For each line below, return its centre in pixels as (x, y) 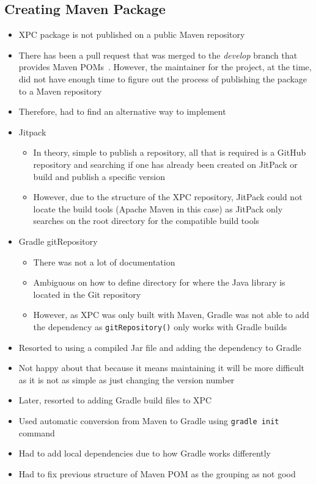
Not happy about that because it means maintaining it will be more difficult (162, 368)
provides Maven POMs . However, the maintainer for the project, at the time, (165, 67)
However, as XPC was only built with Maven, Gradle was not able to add (171, 315)
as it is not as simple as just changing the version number (127, 379)
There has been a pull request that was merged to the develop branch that (158, 55)
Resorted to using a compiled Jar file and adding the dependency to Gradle (160, 347)
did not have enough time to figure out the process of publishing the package (163, 78)
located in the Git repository (87, 294)
